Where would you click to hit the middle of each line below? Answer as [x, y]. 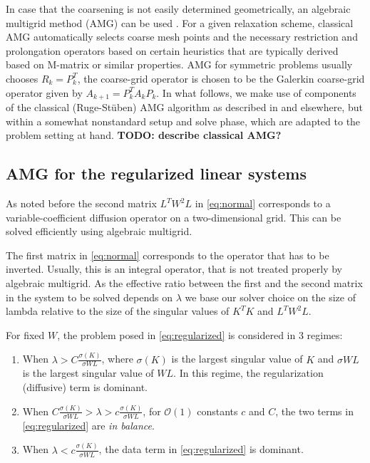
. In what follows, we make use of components [256, 92]
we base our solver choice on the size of [270, 297]
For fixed [25, 334]
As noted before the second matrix [81, 203]
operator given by [44, 92]
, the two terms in [314, 411]
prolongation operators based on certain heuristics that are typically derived [172, 50]
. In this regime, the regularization [248, 373]
